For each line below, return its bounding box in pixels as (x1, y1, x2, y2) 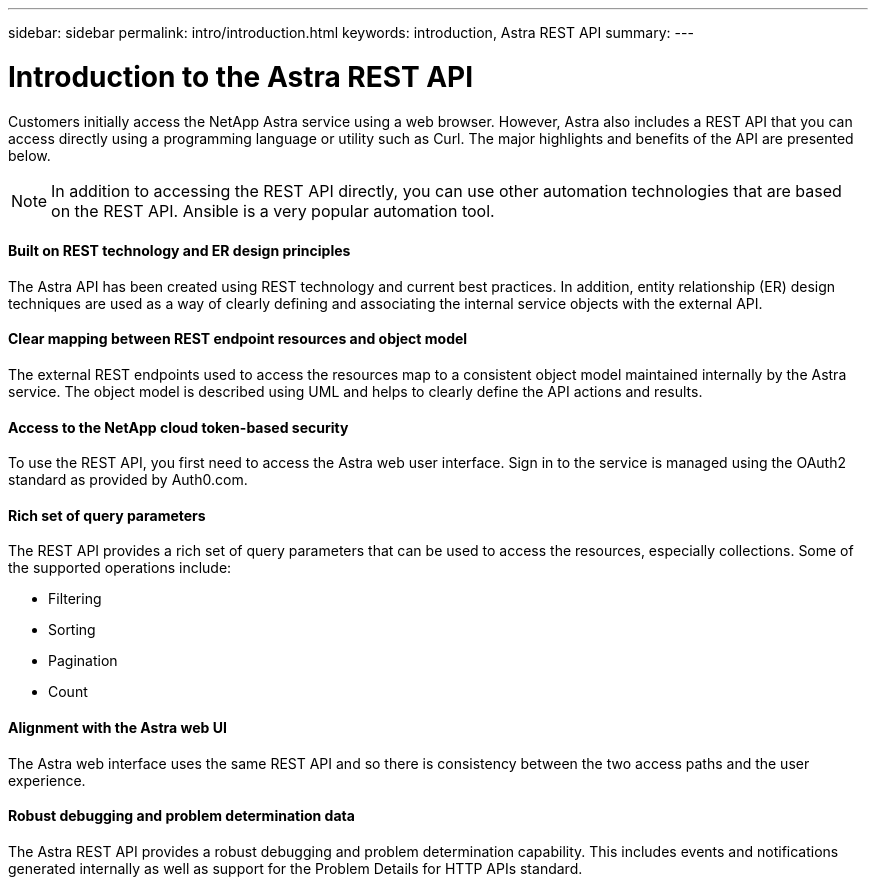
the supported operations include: (8, 559, 232, 577)
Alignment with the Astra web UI (8, 718, 227, 736)
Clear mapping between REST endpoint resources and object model (8, 330, 468, 348)
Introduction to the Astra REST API (8, 59, 474, 94)
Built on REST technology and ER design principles (8, 242, 351, 260)
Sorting (48, 621, 96, 639)
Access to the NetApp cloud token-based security (8, 418, 349, 436)
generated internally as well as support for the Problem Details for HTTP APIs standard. (8, 859, 583, 877)
